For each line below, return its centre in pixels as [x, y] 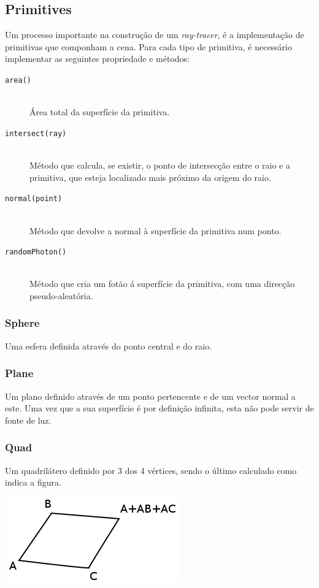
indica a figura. [33, 482]
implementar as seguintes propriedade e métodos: [98, 59]
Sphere [22, 323]
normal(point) [34, 199]
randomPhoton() [36, 252]
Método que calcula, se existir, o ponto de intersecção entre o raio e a [160, 165]
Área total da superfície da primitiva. [100, 112]
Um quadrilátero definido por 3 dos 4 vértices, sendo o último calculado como [151, 470]
